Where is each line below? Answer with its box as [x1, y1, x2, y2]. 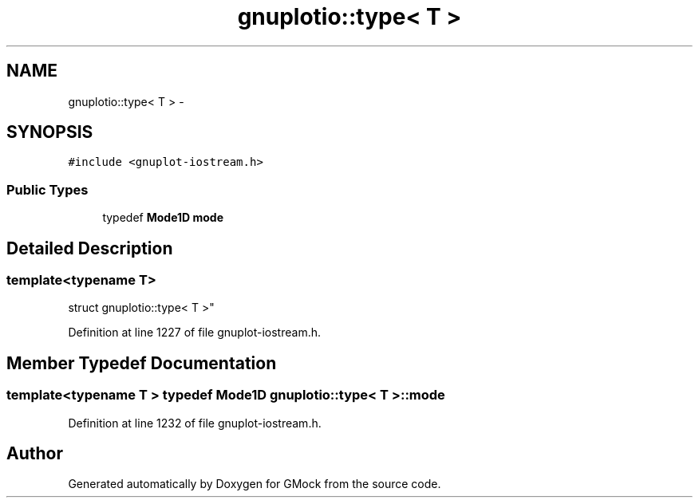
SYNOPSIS [6, 122, 93, 143]
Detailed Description [6, 238, 173, 258]
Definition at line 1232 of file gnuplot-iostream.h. [68, 415, 322, 430]
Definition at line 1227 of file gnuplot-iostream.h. [68, 325, 322, 340]
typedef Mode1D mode [102, 211, 224, 225]
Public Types [6, 181, 89, 198]
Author [6, 443, 63, 464]
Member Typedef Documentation [6, 352, 277, 373]
